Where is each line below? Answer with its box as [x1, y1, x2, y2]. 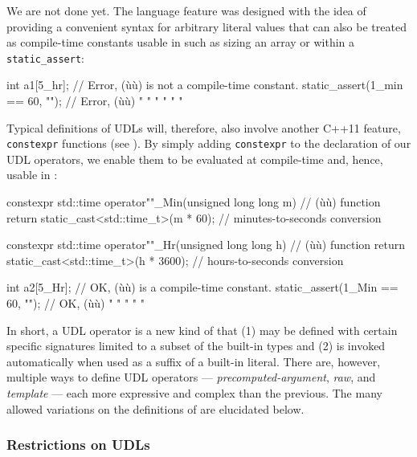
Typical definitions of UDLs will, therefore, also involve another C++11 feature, [6, 119, 401, 136]
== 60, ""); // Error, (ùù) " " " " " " [6, 92, 183, 109]
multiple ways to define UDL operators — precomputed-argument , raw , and [6, 369, 376, 386]
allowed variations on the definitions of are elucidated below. [6, 400, 305, 417]
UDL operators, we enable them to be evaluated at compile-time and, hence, [6, 150, 383, 167]
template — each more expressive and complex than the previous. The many [6, 385, 382, 401]
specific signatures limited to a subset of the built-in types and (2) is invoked [6, 337, 386, 354]
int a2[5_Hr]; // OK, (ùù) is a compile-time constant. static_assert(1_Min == [6, 279, 399, 296]
